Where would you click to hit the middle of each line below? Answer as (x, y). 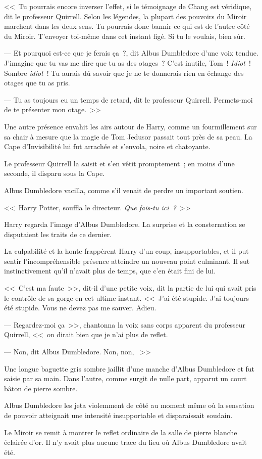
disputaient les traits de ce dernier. (58, 234)
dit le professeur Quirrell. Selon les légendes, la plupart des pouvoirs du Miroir (125, 16)
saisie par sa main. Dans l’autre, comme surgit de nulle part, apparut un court (125, 378)
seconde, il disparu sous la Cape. (55, 173)
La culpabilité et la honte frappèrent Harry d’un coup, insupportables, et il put (126, 251)
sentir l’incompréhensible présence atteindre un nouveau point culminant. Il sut (127, 261)
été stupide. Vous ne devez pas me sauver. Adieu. (80, 308)
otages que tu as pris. (37, 83)
